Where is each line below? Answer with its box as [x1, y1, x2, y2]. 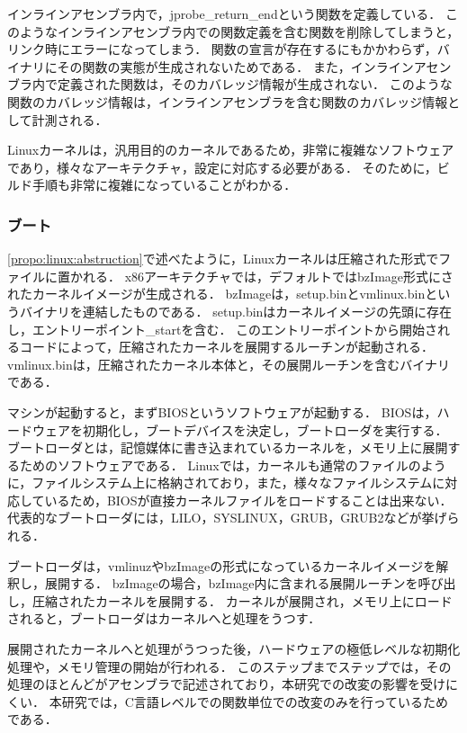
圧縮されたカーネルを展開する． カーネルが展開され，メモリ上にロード [31, 591, 453, 610]
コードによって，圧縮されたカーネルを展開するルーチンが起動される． [19, 337, 434, 356]
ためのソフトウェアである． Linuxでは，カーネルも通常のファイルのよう [19, 455, 446, 474]
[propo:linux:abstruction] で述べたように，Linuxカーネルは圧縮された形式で [7, 249, 439, 268]
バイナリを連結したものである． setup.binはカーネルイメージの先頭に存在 [19, 301, 453, 320]
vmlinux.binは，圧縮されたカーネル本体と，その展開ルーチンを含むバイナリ [7, 354, 450, 373]
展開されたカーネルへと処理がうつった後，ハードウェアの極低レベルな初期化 [7, 639, 461, 658]
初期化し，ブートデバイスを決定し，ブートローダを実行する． [82, 420, 448, 439]
